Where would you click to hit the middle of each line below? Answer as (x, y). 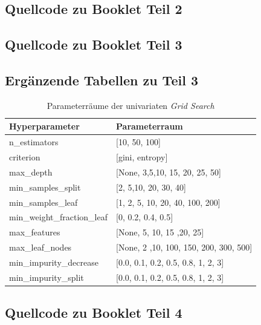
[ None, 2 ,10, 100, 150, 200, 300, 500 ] (184, 247)
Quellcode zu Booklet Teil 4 (94, 313)
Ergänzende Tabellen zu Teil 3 (101, 80)
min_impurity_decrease (54, 262)
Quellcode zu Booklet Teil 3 (94, 44)
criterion (25, 157)
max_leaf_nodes (40, 247)
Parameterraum (150, 126)
